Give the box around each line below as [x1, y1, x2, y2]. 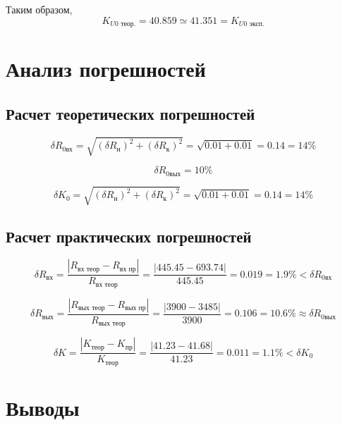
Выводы [6, 393, 80, 422]
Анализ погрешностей [6, 54, 206, 83]
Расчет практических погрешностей [6, 225, 252, 247]
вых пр [125, 304, 146, 312]
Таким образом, [6, 2, 73, 16]
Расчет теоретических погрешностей [6, 102, 255, 124]
